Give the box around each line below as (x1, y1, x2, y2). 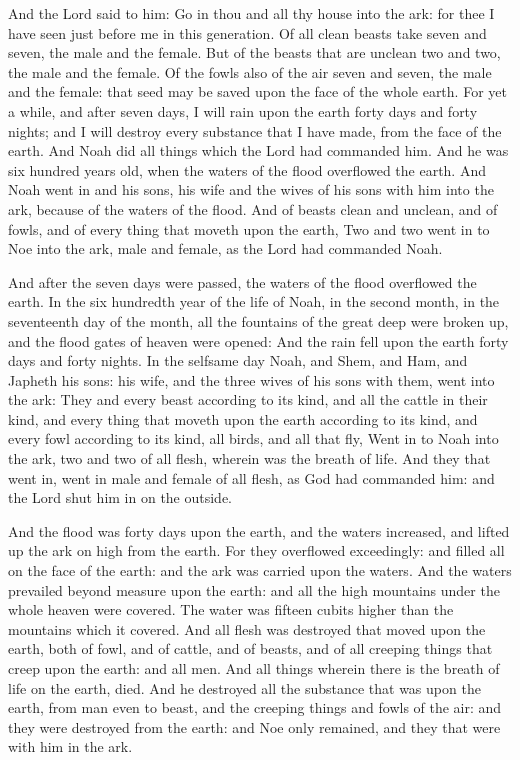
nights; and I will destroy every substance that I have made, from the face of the (8, 120, 502, 141)
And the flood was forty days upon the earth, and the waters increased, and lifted (8, 520, 510, 541)
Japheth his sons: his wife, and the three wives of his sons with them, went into (8, 369, 495, 390)
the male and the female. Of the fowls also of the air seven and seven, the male (8, 61, 492, 82)
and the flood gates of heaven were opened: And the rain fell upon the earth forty (8, 330, 509, 351)
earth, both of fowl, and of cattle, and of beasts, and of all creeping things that (8, 638, 493, 659)
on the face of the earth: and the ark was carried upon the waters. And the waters (8, 560, 512, 581)
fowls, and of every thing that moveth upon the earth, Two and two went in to (8, 218, 490, 239)
